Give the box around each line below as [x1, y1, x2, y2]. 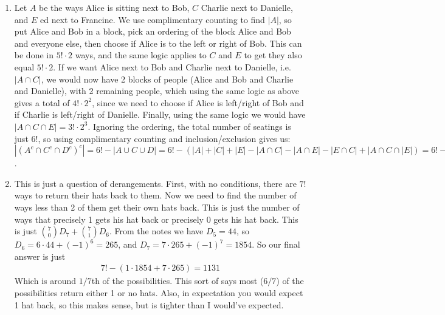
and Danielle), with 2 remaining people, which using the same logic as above [14, 84, 300, 97]
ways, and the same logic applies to [75, 49, 207, 61]
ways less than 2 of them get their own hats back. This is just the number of [14, 200, 300, 213]
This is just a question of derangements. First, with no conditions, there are [14, 177, 297, 189]
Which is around [14, 274, 77, 287]
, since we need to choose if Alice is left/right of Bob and [92, 96, 304, 109]
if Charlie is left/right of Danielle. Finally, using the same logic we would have [14, 108, 306, 121]
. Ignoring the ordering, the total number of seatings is [88, 120, 291, 132]
